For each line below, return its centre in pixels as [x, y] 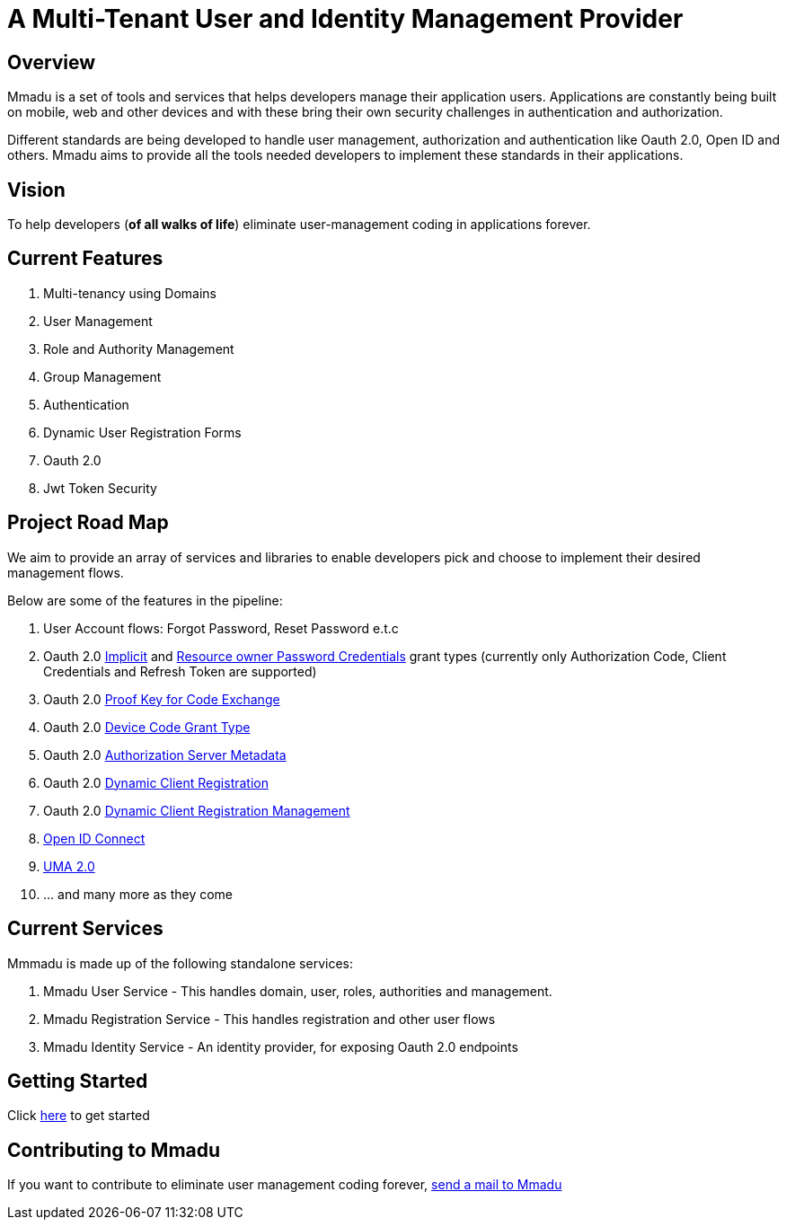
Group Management [102, 376]
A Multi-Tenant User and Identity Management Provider [345, 19]
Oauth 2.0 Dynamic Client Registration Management [197, 810]
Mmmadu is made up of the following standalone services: [180, 963]
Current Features [85, 259]
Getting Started [78, 1081]
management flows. [66, 572]
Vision [36, 190]
